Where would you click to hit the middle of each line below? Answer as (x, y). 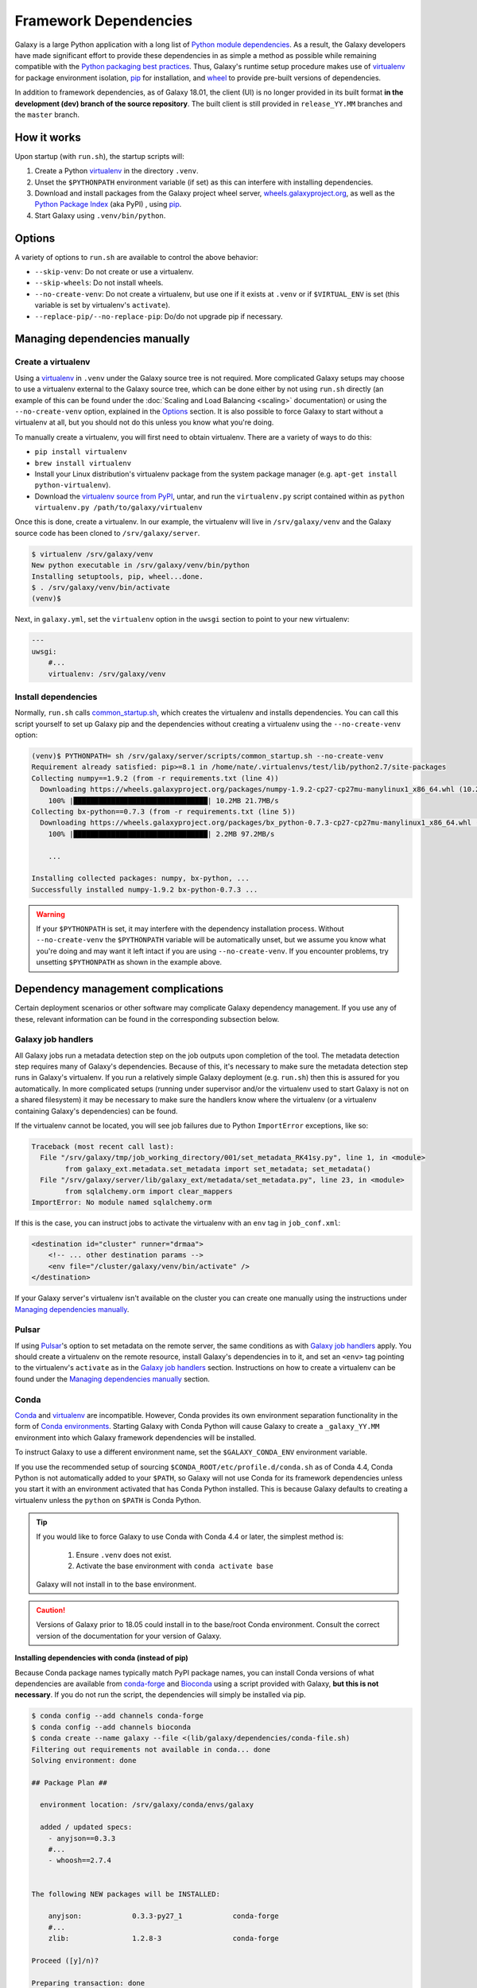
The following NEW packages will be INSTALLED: (126, 1894)
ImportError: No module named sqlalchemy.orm (122, 1202)
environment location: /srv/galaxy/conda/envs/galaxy (147, 1805)
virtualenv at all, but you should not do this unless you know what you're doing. (144, 422)
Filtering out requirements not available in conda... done (151, 1749)
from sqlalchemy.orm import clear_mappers (149, 1191)
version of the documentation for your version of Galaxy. (129, 1636)
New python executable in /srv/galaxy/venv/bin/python (140, 565)
